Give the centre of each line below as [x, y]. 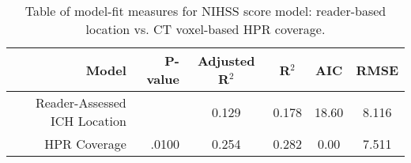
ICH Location [89, 121]
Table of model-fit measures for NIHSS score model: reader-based [205, 11]
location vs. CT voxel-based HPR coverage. [205, 29]
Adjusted [226, 61]
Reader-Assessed [81, 102]
